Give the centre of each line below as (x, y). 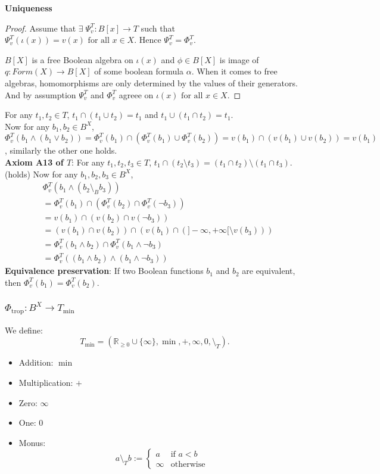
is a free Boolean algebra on (82, 59)
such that (158, 28)
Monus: (32, 442)
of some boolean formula (139, 71)
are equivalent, (269, 271)
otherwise (188, 465)
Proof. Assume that (41, 28)
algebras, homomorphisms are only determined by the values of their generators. (151, 82)
